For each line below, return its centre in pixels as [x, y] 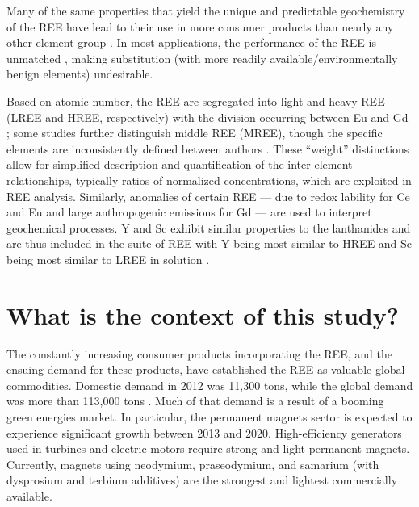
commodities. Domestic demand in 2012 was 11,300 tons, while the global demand [210, 385]
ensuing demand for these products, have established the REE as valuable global [206, 369]
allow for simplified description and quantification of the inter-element [180, 164]
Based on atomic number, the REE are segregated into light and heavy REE [196, 101]
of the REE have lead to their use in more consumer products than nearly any [200, 26]
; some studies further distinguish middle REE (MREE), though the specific [195, 133]
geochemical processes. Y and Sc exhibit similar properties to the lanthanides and [209, 227]
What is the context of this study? [203, 314]
